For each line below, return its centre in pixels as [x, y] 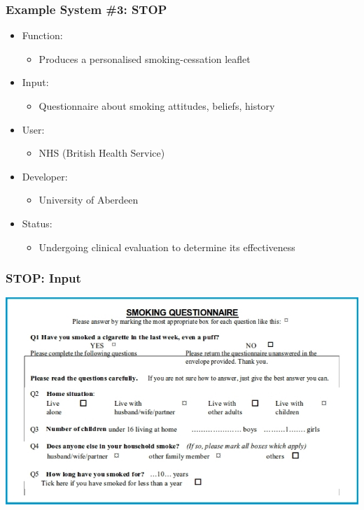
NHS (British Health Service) [102, 153]
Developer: [45, 176]
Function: [42, 35]
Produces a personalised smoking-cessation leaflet [145, 58]
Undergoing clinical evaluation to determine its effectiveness [167, 247]
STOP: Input [43, 278]
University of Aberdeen [89, 200]
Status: [37, 223]
